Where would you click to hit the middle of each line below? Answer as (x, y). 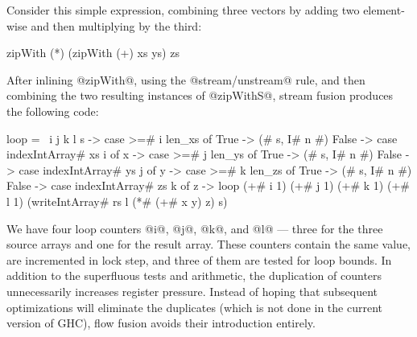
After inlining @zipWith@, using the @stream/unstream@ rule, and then (186, 79)
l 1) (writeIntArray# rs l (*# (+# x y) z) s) (117, 201)
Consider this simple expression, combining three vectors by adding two (183, 10)
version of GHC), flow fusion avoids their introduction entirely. (161, 323)
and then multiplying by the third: (116, 25)
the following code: (53, 111)
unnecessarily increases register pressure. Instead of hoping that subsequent (192, 291)
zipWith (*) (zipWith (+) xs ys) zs (93, 53)
